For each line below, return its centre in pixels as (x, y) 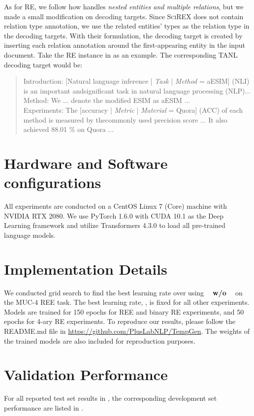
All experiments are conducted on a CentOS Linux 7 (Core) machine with (116, 206)
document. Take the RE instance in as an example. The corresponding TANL (121, 54)
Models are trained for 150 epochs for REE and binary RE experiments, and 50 (124, 311)
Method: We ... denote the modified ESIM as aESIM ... (107, 100)
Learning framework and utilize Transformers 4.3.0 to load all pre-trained (115, 225)
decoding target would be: (43, 64)
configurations (53, 182)
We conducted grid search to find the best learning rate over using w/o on (123, 292)
